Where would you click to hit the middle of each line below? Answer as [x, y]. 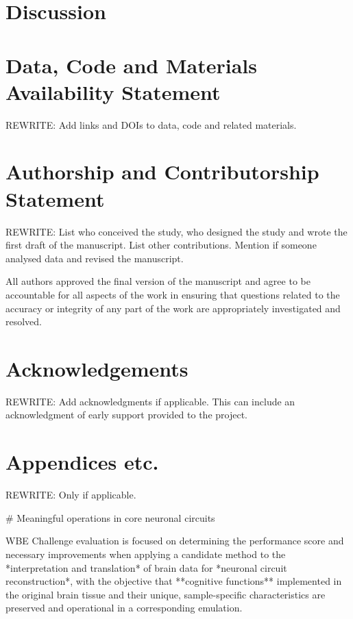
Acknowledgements [97, 368]
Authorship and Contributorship [162, 172]
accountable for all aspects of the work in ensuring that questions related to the [173, 294]
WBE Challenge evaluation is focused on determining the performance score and [175, 541]
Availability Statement [113, 91]
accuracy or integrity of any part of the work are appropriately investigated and [173, 308]
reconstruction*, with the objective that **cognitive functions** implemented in [174, 581]
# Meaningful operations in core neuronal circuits [110, 517]
